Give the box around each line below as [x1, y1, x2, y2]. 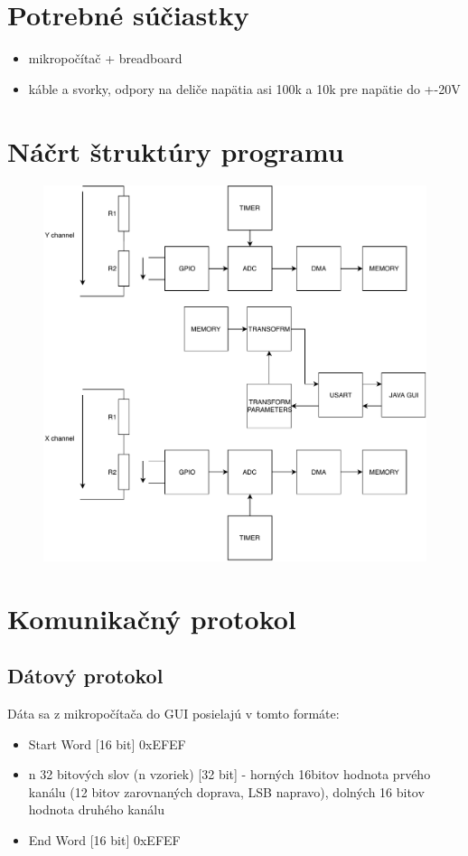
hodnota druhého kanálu [28, 800, 165, 819]
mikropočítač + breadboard [28, 49, 183, 68]
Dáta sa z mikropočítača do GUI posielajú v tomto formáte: [7, 703, 340, 722]
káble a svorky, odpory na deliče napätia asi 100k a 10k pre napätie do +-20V [28, 79, 461, 98]
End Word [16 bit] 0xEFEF [28, 830, 181, 849]
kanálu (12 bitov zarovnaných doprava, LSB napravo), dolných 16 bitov [28, 782, 425, 801]
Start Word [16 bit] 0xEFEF [28, 734, 186, 753]
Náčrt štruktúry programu [7, 132, 344, 169]
